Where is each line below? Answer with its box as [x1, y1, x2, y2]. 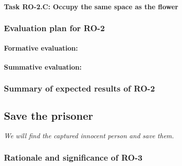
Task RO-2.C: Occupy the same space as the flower [4, 1, 179, 11]
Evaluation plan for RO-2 [4, 22, 105, 34]
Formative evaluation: [4, 42, 78, 53]
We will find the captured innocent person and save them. [4, 130, 174, 141]
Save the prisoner [4, 108, 93, 123]
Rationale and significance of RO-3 [4, 151, 143, 163]
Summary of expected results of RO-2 [4, 82, 155, 94]
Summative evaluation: [4, 61, 82, 72]
